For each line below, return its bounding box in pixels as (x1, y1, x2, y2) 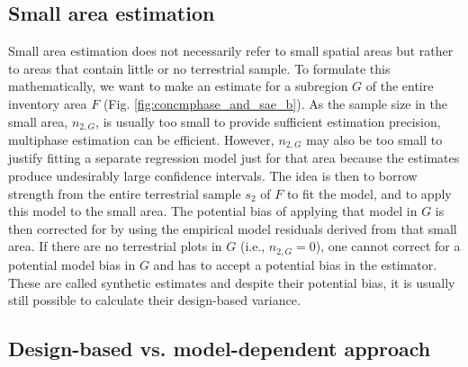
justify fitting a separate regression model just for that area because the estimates (8, 148, 460, 167)
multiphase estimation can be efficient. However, (8, 130, 274, 149)
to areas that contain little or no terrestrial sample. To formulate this (8, 58, 391, 77)
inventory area (8, 94, 87, 112)
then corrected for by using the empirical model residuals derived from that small (8, 219, 457, 237)
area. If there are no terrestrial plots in (8, 237, 222, 255)
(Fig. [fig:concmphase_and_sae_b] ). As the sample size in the (103, 94, 448, 112)
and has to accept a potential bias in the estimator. (153, 255, 437, 273)
